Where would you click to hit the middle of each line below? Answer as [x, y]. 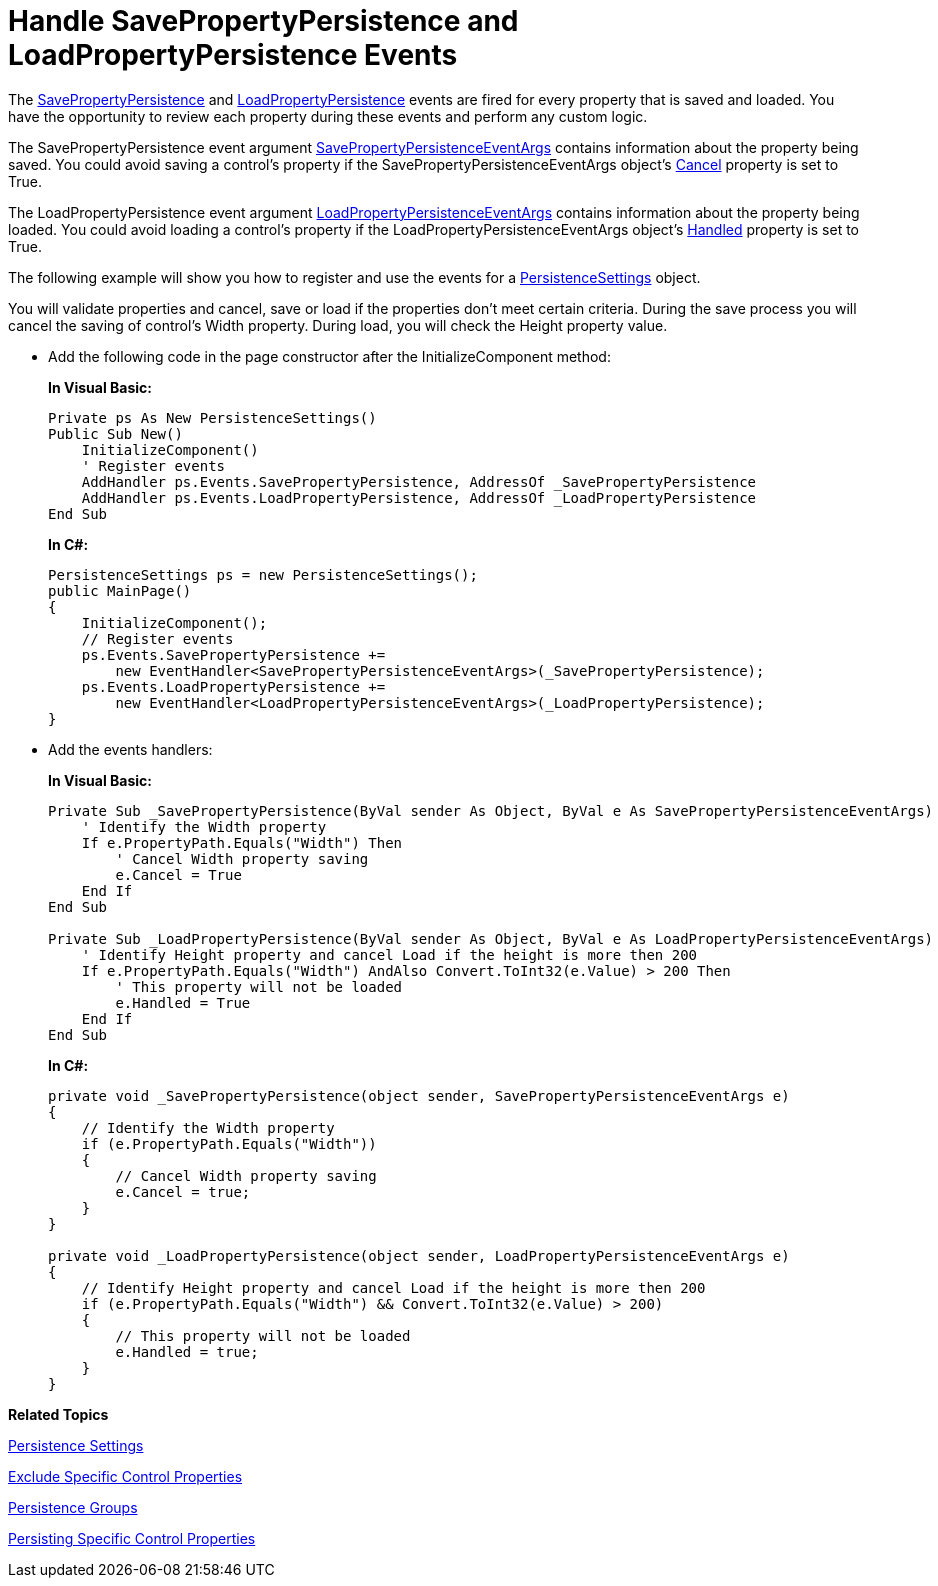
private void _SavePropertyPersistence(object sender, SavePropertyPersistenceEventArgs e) [419, 1095]
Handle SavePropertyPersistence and [263, 21]
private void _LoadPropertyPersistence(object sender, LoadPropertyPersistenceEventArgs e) [419, 1255]
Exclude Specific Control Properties [125, 1476]
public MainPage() [120, 590]
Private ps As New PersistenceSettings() [212, 417]
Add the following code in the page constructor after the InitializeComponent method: [329, 356]
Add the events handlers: [130, 749]
